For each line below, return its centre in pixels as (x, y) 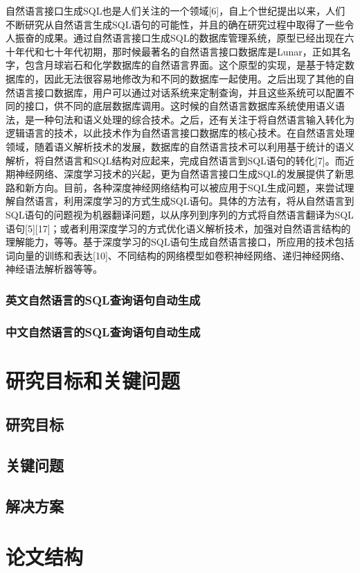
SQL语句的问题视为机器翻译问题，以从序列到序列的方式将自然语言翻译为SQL (180, 214)
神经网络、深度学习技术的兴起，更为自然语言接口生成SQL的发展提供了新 (180, 174)
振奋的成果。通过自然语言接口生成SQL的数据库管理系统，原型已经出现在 (180, 38)
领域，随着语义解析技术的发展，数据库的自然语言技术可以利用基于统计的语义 (180, 146)
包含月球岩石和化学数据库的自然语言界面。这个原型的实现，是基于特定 (184, 65)
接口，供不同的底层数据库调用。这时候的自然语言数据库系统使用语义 (180, 106)
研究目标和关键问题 (93, 380)
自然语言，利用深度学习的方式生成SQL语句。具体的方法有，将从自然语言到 (184, 201)
